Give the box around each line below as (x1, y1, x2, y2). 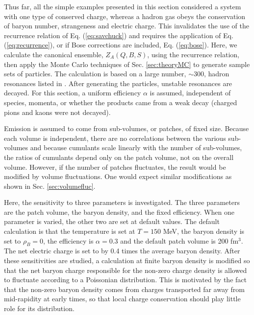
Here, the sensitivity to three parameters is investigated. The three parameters (4, 197, 240, 207)
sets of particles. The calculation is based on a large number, (4, 68, 186, 79)
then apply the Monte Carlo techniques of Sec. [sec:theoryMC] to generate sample (4, 59, 250, 69)
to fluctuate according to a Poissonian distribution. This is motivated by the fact (4, 274, 247, 285)
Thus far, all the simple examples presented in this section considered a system (4, 1, 241, 11)
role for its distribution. (4, 303, 75, 314)
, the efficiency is (43, 235, 94, 246)
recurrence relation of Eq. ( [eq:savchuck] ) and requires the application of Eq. (4, 30, 233, 40)
